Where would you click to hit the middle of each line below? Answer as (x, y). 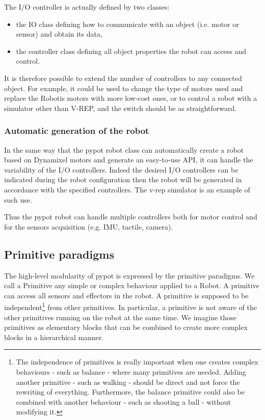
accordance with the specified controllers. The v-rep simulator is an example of (127, 189)
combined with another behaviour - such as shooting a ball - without (123, 401)
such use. (18, 199)
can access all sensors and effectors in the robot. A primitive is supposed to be (126, 295)
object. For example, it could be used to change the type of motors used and (124, 88)
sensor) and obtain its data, (59, 34)
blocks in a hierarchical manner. (54, 337)
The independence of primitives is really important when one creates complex (137, 362)
